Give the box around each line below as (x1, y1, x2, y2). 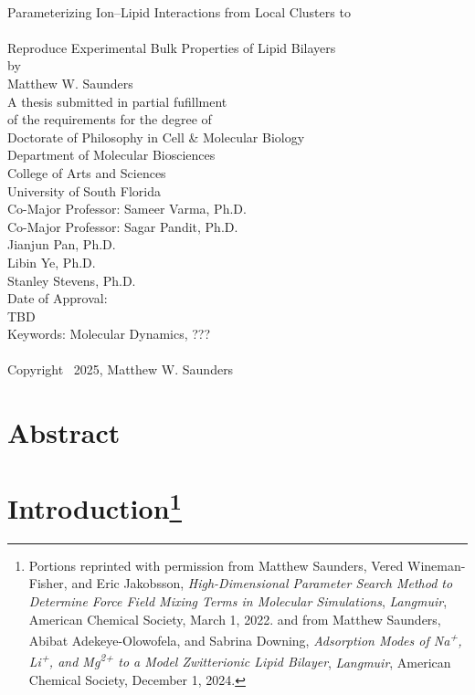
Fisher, (28, 574, 68, 593)
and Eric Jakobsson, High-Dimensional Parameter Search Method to (71, 574, 453, 593)
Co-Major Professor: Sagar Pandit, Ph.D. (7, 216, 238, 236)
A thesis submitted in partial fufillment (7, 91, 227, 111)
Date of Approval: (7, 289, 108, 308)
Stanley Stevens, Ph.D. (7, 270, 136, 290)
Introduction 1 (7, 485, 182, 526)
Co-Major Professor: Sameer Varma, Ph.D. (7, 199, 247, 218)
